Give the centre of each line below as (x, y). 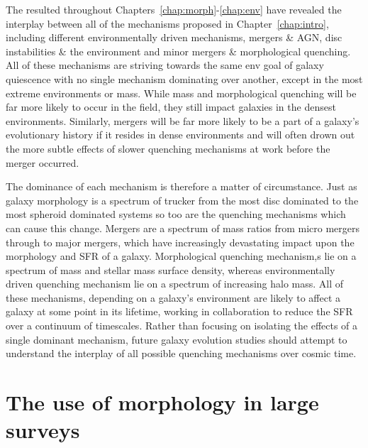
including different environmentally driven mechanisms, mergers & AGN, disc (174, 37)
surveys (43, 430)
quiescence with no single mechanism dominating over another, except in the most (184, 78)
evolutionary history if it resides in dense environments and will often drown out (180, 135)
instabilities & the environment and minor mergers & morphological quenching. (178, 51)
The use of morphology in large (162, 402)
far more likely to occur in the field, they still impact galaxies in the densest (171, 107)
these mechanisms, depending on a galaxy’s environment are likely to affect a (173, 297)
